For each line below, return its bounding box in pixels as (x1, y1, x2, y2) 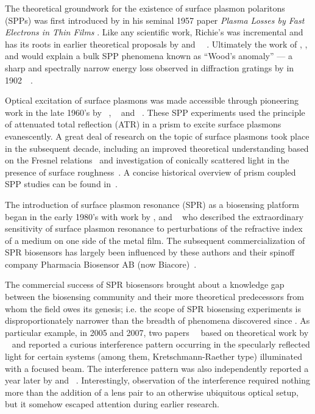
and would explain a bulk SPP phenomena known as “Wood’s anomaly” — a (5, 49, 292, 62)
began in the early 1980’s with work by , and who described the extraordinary (5, 210, 304, 223)
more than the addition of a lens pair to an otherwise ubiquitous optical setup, (5, 385, 299, 398)
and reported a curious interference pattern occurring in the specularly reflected (12, 338, 310, 351)
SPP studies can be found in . (5, 177, 118, 190)
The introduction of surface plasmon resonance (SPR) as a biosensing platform (5, 198, 299, 210)
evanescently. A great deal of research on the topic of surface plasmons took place (5, 129, 310, 142)
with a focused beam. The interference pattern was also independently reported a (5, 362, 309, 374)
